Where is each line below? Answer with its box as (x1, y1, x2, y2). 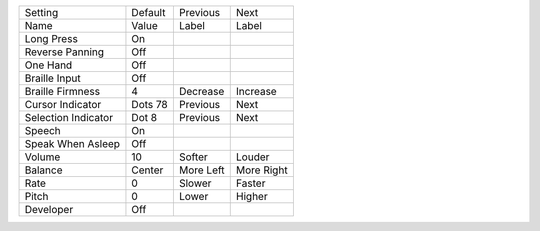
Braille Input (24, 71, 81, 85)
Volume (24, 150, 61, 164)
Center (131, 163, 164, 177)
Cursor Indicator (24, 98, 102, 111)
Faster (235, 176, 266, 190)
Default (131, 6, 166, 19)
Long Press (24, 32, 79, 45)
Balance (24, 163, 63, 177)
